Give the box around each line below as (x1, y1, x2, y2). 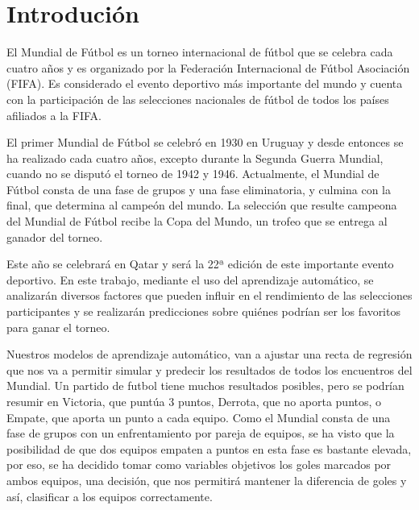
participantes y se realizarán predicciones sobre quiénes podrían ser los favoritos (6, 303, 400, 320)
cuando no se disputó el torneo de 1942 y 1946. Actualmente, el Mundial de (6, 165, 380, 182)
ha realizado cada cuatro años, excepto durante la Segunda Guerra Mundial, (6, 149, 384, 166)
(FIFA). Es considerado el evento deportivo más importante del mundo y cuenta (6, 75, 403, 92)
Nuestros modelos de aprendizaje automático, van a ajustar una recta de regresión (6, 346, 413, 363)
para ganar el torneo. (6, 318, 110, 335)
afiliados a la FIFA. (6, 106, 102, 123)
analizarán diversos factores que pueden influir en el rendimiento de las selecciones (6, 287, 413, 304)
